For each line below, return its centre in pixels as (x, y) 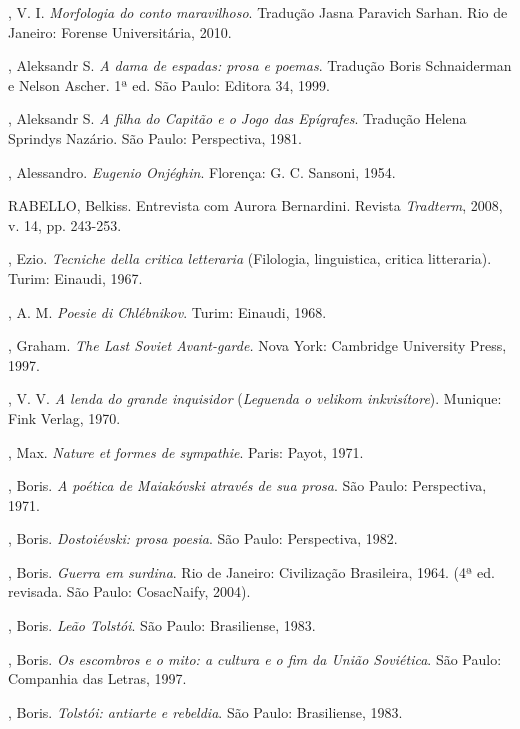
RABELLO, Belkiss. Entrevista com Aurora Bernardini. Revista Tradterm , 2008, (255, 205)
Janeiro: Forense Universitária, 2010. (120, 31)
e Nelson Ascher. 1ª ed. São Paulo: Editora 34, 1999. (169, 84)
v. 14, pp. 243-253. (65, 224)
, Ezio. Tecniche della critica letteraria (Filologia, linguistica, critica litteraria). (250, 258)
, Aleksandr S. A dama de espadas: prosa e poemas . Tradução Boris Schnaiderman (260, 65)
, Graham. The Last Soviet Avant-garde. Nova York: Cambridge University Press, (257, 345)
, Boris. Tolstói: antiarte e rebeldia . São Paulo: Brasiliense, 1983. (205, 711)
